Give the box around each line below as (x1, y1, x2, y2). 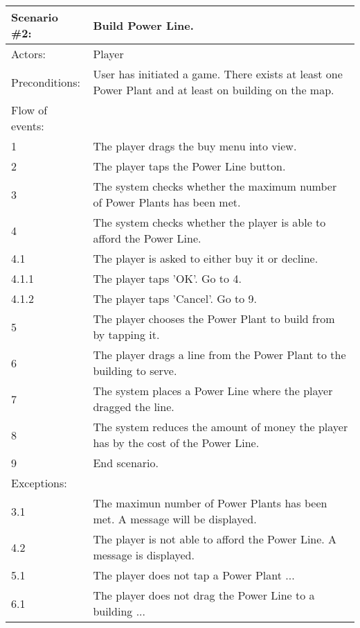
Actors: (11, 46, 46, 62)
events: (11, 118, 44, 134)
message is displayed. (93, 547, 195, 563)
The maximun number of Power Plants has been (93, 495, 327, 511)
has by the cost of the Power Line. (93, 435, 260, 451)
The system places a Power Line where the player (93, 383, 333, 399)
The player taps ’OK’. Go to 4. (93, 270, 242, 286)
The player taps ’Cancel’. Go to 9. (93, 290, 258, 306)
